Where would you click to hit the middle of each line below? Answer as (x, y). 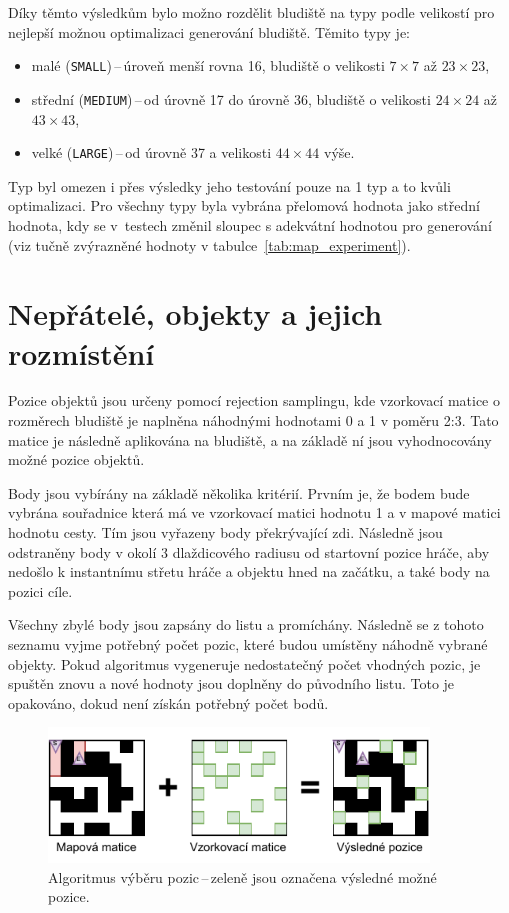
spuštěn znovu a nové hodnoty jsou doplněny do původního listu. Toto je (231, 683)
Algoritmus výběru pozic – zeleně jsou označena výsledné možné (242, 876)
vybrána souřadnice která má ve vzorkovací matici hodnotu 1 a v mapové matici (254, 512)
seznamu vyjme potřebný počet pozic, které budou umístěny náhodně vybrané (248, 643)
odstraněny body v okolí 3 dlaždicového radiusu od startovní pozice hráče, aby (249, 551)
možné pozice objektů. (76, 459)
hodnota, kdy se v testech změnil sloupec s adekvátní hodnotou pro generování (250, 224)
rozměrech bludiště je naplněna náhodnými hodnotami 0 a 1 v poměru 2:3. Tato (253, 420)
